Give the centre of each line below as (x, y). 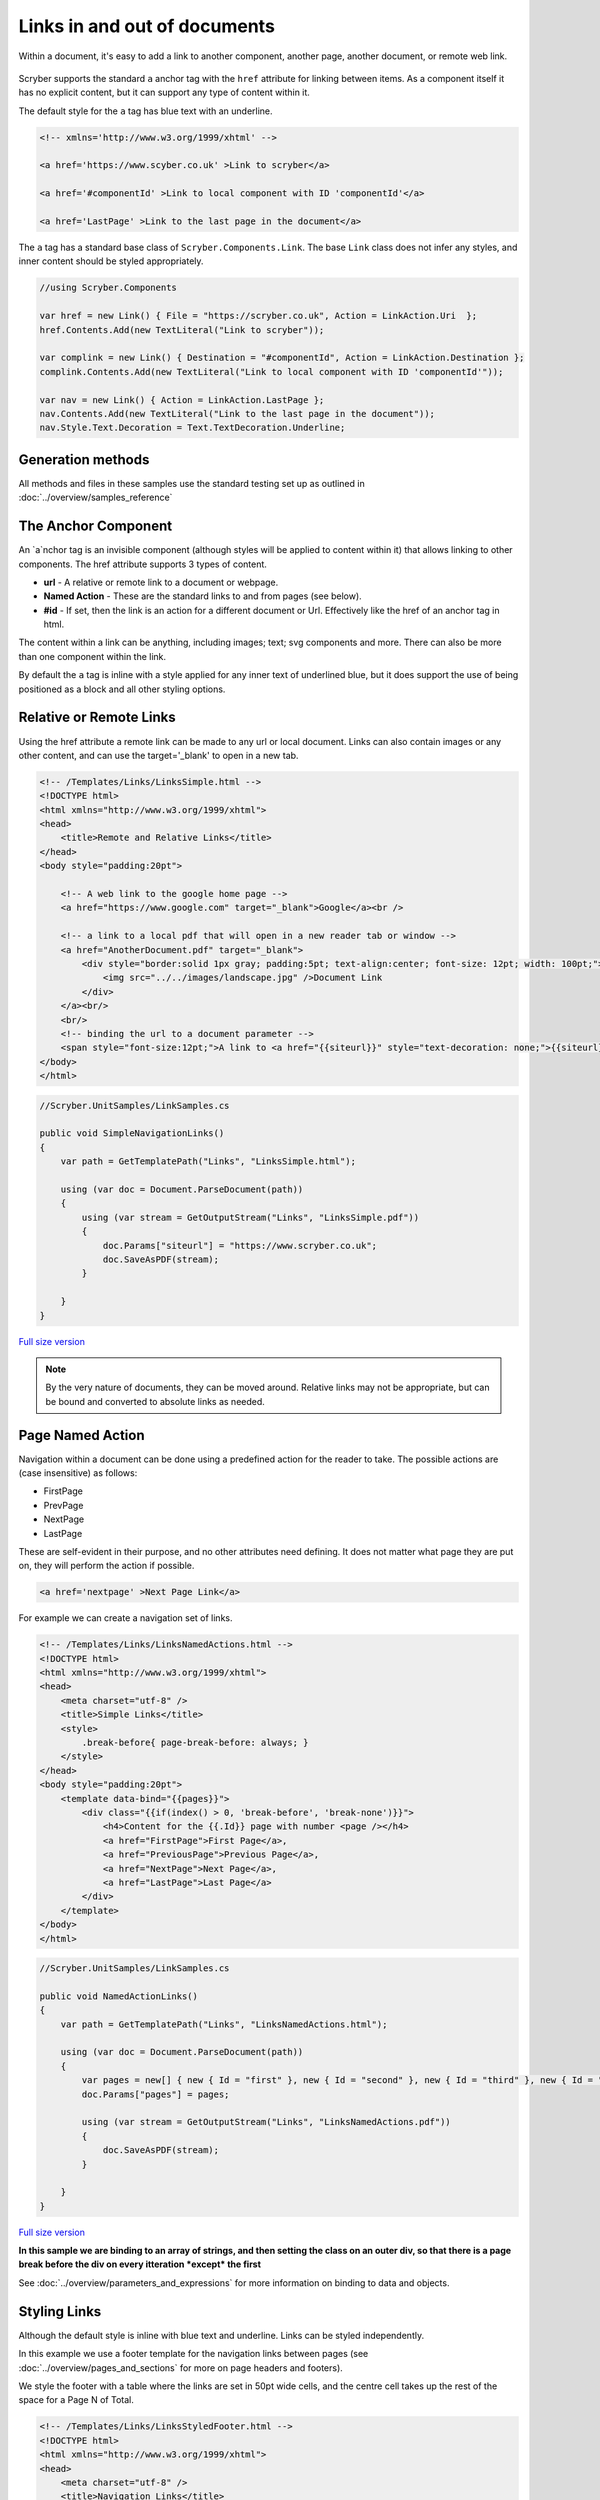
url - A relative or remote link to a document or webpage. (161, 582)
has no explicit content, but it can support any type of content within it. (164, 92)
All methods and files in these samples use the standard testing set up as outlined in (191, 483)
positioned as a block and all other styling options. (122, 689)
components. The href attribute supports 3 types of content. (142, 564)
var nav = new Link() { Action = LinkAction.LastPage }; (182, 399)
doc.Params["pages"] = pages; (155, 2094)
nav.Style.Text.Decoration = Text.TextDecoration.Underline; (192, 428)
